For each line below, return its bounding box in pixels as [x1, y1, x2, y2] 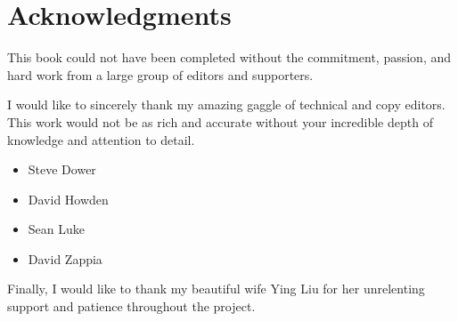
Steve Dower [28, 160, 96, 179]
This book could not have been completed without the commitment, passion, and [7, 48, 452, 67]
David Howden [28, 189, 109, 208]
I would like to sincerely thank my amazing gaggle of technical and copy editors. [7, 95, 446, 114]
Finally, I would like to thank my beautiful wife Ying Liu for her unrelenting [7, 279, 425, 298]
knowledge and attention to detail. [7, 130, 195, 148]
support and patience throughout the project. [7, 297, 256, 316]
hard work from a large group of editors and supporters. [7, 65, 314, 84]
